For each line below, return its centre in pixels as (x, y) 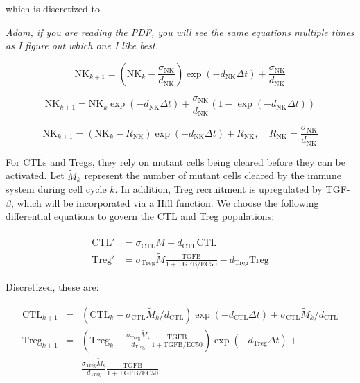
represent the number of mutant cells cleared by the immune (213, 175)
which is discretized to (53, 8)
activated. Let (35, 175)
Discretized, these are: (52, 287)
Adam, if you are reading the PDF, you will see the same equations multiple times (180, 32)
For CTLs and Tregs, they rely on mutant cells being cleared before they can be (176, 161)
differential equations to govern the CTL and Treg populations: (140, 216)
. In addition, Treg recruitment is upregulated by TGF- (232, 189)
